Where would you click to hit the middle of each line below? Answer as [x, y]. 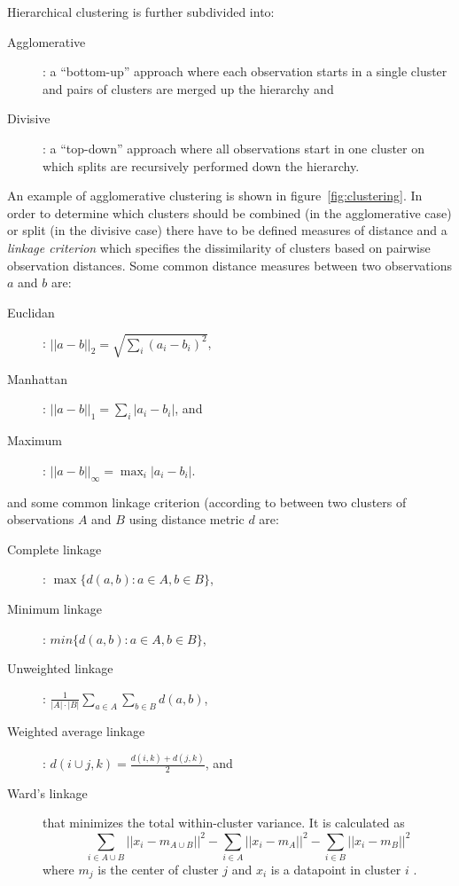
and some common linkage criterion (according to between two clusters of [207, 502]
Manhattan [38, 378]
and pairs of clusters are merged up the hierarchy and [188, 88]
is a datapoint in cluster [336, 869]
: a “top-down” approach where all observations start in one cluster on [233, 148]
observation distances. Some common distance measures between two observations [229, 265]
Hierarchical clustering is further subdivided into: [141, 12]
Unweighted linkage [60, 668]
